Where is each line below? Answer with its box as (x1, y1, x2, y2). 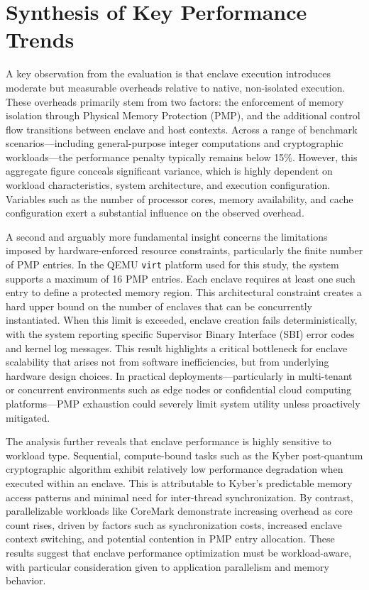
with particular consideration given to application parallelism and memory (6, 559, 329, 574)
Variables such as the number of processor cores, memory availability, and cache (6, 191, 353, 206)
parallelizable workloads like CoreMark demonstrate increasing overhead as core (6, 503, 353, 518)
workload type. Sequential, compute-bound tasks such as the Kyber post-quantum (6, 447, 363, 462)
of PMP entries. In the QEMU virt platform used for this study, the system (6, 257, 339, 272)
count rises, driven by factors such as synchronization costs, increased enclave (6, 517, 342, 532)
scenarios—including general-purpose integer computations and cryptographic (6, 136, 343, 151)
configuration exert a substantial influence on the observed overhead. (6, 205, 304, 220)
